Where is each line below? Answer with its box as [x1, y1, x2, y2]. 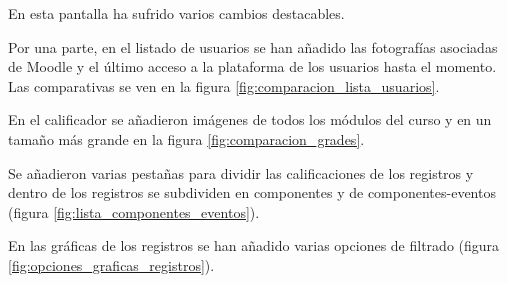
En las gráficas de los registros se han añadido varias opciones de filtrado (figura [8, 235, 500, 256]
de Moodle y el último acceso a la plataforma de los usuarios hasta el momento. [8, 56, 497, 77]
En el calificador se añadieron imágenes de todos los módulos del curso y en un [8, 109, 492, 130]
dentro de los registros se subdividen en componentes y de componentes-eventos [8, 182, 496, 203]
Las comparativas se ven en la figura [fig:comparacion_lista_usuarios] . [8, 75, 440, 96]
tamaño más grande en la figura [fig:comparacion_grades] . [8, 128, 365, 149]
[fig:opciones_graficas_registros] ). [8, 254, 215, 275]
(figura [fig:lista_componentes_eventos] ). [8, 201, 260, 222]
